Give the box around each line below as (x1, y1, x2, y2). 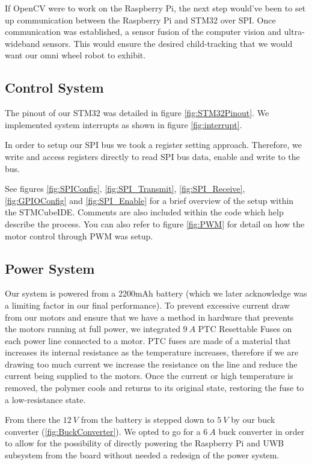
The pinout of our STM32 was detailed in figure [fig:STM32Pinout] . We (5, 106, 269, 119)
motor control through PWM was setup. (5, 229, 153, 242)
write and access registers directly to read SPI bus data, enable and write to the (5, 150, 300, 162)
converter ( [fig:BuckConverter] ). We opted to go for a (5, 425, 201, 437)
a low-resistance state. (5, 393, 86, 405)
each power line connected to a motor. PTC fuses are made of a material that (5, 334, 291, 346)
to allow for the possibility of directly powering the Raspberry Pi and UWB (5, 437, 284, 449)
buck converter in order (218, 425, 305, 437)
